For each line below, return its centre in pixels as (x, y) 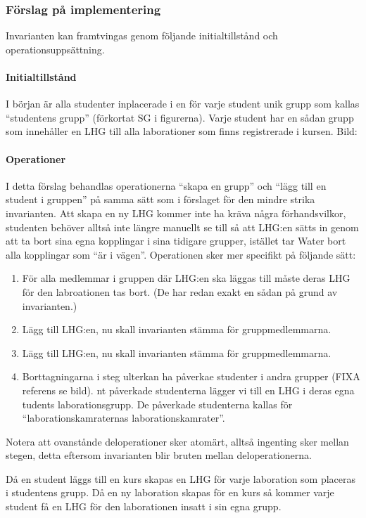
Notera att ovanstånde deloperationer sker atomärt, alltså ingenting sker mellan (177, 441)
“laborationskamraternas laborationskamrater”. (124, 418)
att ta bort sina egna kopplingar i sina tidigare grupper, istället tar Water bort (176, 241)
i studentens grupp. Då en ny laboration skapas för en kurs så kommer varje (170, 492)
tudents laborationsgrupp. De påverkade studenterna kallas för (157, 404)
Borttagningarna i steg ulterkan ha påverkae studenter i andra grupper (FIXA (191, 376)
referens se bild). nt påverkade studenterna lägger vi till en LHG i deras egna (188, 390)
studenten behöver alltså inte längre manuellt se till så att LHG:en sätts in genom (182, 227)
